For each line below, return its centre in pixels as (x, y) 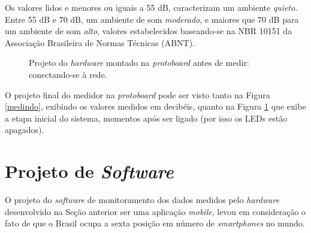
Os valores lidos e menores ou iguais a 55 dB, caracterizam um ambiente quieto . (151, 7)
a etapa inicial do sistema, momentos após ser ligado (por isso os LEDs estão (146, 118)
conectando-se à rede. (68, 74)
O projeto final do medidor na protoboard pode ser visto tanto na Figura (138, 94)
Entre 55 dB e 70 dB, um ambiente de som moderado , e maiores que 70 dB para (152, 19)
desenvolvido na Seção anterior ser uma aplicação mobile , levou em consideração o (155, 211)
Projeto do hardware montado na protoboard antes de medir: (139, 63)
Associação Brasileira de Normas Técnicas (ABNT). (100, 42)
